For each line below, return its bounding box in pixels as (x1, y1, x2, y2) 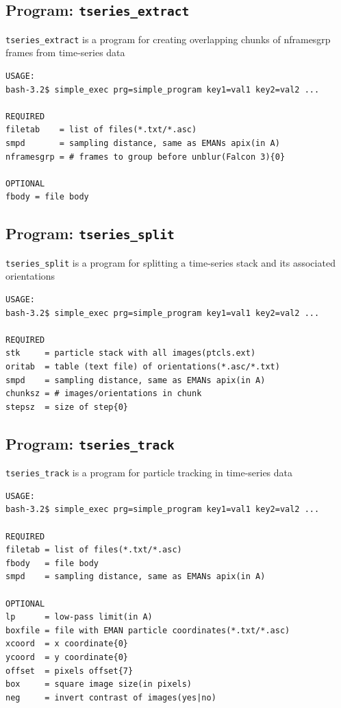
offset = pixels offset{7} (5, 666, 134, 676)
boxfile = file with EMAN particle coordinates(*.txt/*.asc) (5, 625, 290, 635)
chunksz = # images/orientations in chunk (5, 389, 202, 399)
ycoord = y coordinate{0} (5, 652, 128, 662)
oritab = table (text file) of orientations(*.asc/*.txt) (5, 361, 280, 371)
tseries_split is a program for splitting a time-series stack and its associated (5, 255, 336, 269)
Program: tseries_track (5, 432, 175, 454)
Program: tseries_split (5, 223, 175, 244)
